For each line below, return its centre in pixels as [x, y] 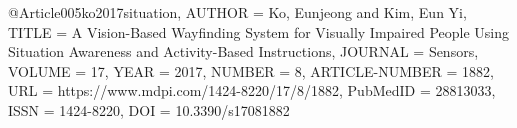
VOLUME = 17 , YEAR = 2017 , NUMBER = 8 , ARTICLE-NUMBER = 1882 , [251, 70]
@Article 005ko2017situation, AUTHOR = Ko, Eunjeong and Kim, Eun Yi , [237, 12]
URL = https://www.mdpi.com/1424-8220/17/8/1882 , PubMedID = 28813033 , [252, 90]
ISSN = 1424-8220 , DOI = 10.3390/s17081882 [149, 109]
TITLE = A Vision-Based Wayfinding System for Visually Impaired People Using [258, 31]
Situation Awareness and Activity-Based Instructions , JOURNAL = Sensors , [243, 51]
